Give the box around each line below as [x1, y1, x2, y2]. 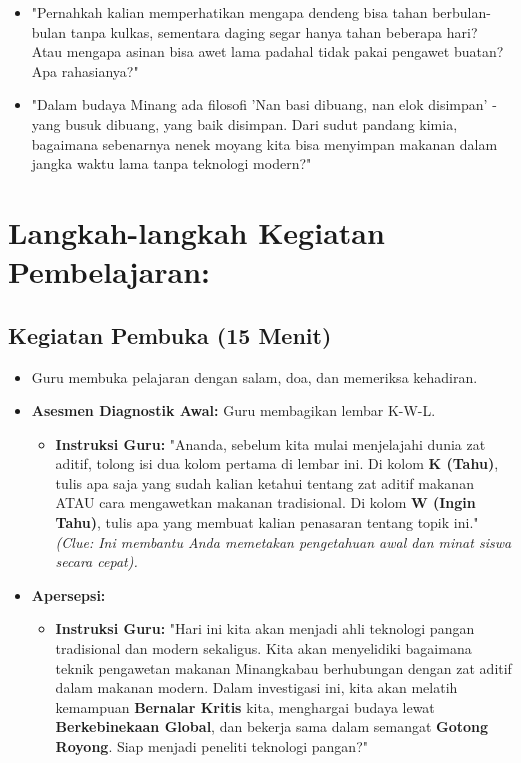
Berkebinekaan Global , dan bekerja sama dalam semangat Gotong [55, 716, 489, 737]
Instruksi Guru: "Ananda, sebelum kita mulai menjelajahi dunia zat [55, 433, 486, 454]
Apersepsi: [31, 584, 106, 605]
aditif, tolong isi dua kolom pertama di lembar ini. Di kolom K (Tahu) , [55, 453, 499, 474]
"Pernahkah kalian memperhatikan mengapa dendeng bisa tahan [31, 2, 428, 22]
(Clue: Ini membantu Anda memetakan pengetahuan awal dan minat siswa [55, 531, 512, 552]
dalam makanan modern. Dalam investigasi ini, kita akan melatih [55, 677, 458, 698]
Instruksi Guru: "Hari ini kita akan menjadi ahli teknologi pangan [55, 618, 475, 639]
